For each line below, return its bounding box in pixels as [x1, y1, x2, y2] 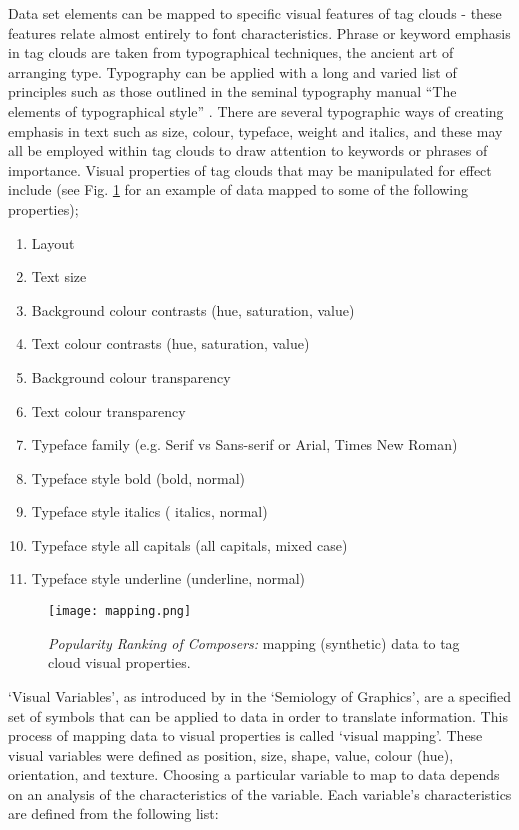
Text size [31, 266, 87, 287]
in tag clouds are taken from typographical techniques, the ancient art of [8, 42, 454, 63]
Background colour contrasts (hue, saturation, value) [31, 299, 355, 320]
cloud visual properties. [48, 652, 191, 673]
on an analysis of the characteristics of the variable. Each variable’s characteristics [8, 783, 512, 804]
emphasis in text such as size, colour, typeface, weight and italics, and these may [8, 120, 503, 141]
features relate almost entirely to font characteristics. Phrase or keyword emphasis [8, 22, 511, 43]
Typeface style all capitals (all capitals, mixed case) [31, 534, 348, 555]
